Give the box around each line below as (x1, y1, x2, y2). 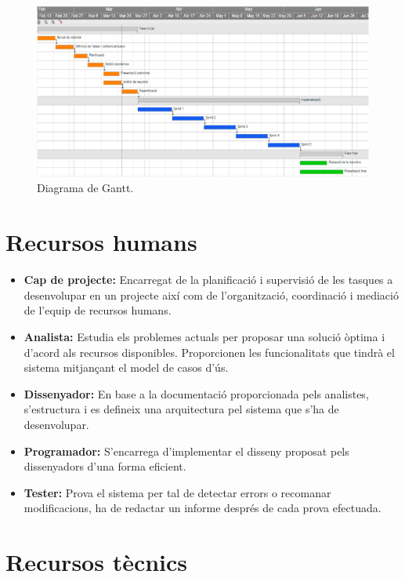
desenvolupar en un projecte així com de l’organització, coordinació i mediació (24, 286, 399, 303)
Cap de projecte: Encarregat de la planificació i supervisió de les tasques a (24, 271, 393, 288)
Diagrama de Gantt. (37, 180, 134, 196)
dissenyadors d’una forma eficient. (24, 458, 186, 474)
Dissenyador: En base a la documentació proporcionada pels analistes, (24, 385, 369, 402)
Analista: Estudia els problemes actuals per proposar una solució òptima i (24, 328, 385, 344)
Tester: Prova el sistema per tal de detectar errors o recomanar (24, 484, 331, 500)
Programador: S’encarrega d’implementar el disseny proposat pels (24, 442, 349, 459)
